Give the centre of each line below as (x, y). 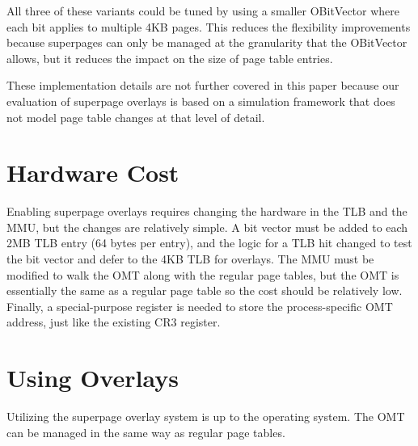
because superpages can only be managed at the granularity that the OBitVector (207, 42)
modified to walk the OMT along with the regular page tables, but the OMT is (203, 274)
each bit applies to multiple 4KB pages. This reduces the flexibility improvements (209, 26)
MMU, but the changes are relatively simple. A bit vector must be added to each (207, 227)
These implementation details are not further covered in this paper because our (203, 85)
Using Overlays (93, 378)
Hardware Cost (93, 173)
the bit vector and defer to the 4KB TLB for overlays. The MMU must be (190, 259)
